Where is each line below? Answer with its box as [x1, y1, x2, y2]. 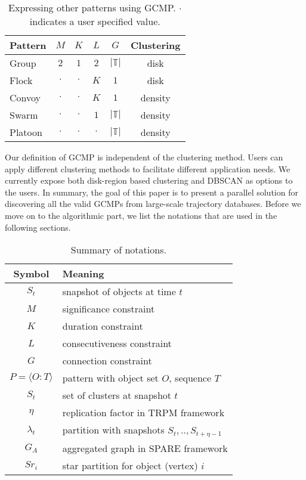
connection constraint [62, 354, 152, 368]
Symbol [13, 267, 50, 281]
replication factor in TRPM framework [62, 405, 225, 420]
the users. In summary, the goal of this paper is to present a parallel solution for [5, 185, 298, 198]
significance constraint [62, 302, 155, 316]
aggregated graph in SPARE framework [62, 441, 228, 456]
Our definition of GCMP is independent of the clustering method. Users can [5, 151, 283, 163]
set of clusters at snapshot [62, 388, 172, 402]
